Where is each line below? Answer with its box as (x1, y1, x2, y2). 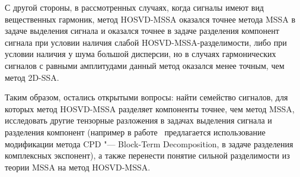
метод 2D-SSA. (5, 71, 59, 83)
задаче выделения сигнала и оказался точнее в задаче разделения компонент (5, 24, 279, 37)
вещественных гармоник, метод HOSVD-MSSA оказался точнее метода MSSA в (5, 12, 296, 25)
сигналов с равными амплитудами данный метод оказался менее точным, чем (5, 59, 285, 71)
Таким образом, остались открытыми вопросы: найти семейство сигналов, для (5, 91, 288, 103)
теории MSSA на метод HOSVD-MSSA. (5, 160, 151, 173)
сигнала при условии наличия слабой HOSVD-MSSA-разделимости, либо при (5, 36, 287, 48)
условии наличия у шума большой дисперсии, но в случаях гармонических (5, 48, 276, 60)
